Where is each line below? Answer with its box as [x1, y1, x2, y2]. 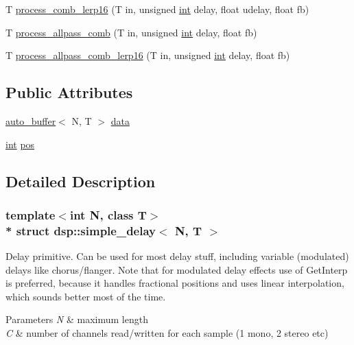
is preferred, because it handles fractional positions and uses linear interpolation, [5, 276, 344, 290]
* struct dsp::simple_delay [5, 222, 156, 239]
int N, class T [69, 206, 147, 223]
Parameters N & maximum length [5, 312, 148, 326]
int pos [5, 136, 35, 151]
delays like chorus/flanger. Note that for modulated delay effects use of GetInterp [5, 262, 348, 276]
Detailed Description [5, 170, 156, 191]
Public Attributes [5, 82, 133, 103]
